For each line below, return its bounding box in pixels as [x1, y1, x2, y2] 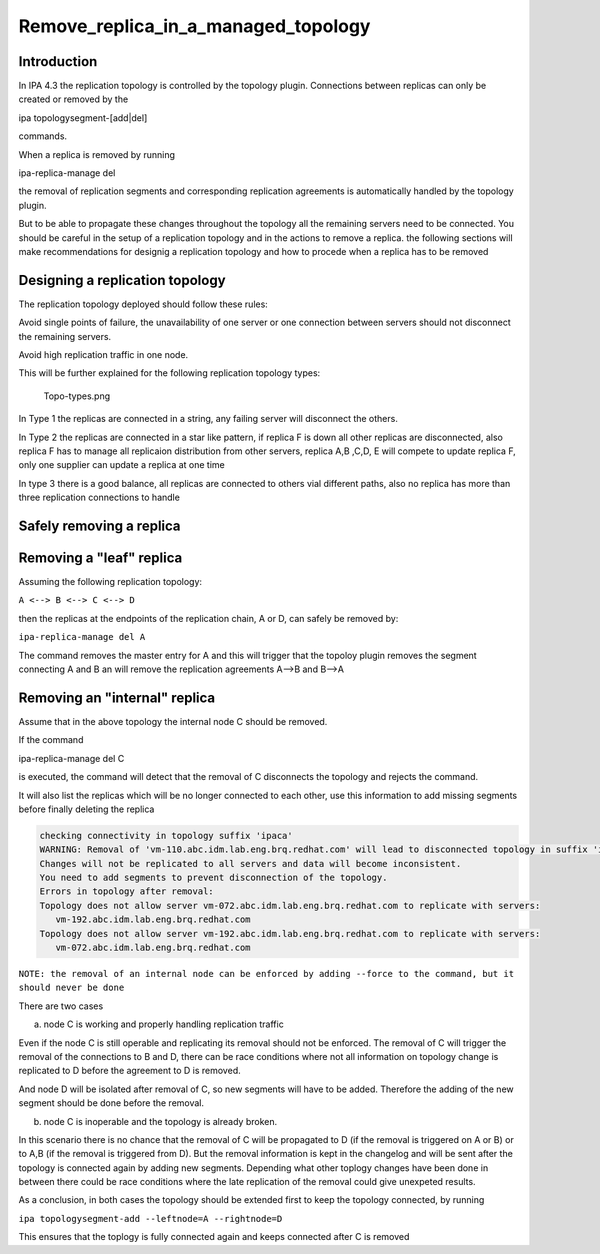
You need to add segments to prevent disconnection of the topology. [39, 872, 388, 884]
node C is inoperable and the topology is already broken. [43, 1115, 278, 1127]
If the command [18, 734, 84, 746]
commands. [18, 130, 68, 142]
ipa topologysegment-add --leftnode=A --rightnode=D [18, 1213, 283, 1224]
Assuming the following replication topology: [18, 576, 203, 588]
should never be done [18, 982, 125, 994]
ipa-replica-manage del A [18, 631, 146, 643]
